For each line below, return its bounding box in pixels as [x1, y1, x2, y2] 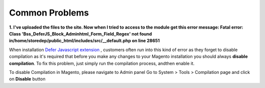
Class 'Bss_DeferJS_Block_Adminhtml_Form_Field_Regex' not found [9, 31, 152, 36]
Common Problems [9, 7, 89, 18]
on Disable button [9, 76, 46, 82]
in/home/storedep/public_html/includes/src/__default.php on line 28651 [9, 38, 160, 44]
